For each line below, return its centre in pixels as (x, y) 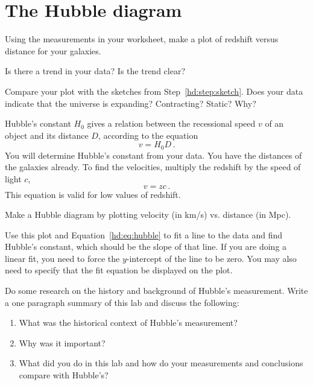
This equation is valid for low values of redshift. (93, 194)
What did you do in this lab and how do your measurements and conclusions (161, 363)
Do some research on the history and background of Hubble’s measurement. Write (156, 291)
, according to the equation (148, 135)
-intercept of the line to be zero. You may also (211, 258)
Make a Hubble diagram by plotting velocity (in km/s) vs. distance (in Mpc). (148, 215)
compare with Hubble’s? (64, 375)
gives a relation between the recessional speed (171, 123)
